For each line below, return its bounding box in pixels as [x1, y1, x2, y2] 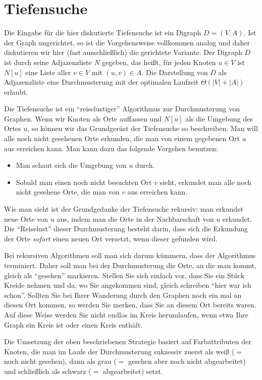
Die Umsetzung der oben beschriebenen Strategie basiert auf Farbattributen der [4, 336, 251, 347]
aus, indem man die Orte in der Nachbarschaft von [57, 213, 214, 224]
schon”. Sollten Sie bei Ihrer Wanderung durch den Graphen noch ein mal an [4, 289, 242, 300]
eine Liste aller [25, 67, 71, 77]
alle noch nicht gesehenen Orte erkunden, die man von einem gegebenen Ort [4, 133, 240, 144]
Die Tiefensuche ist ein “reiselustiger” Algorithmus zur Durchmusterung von [4, 103, 240, 114]
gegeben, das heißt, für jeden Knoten [102, 56, 216, 67]
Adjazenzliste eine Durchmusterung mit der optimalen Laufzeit [4, 77, 199, 87]
